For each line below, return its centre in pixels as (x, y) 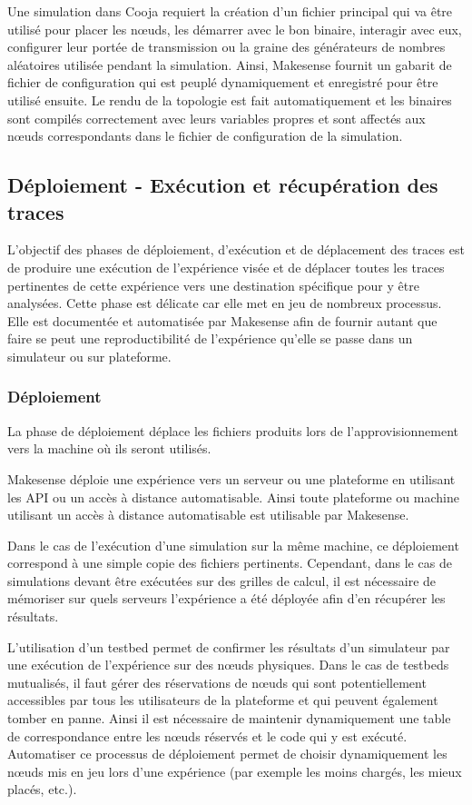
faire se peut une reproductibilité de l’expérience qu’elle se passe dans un (210, 338)
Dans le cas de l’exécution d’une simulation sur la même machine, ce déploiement (233, 545)
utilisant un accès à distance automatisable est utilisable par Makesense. (208, 515)
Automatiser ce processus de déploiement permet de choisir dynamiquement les (227, 754)
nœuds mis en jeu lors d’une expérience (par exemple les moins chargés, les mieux (235, 771)
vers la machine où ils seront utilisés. (109, 448)
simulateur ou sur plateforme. (89, 356)
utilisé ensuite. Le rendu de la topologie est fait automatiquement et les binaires (230, 99)
